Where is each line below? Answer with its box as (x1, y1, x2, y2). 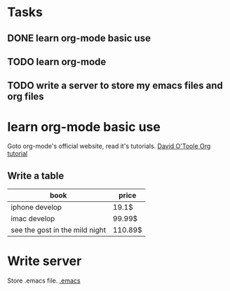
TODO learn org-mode (7, 55, 107, 67)
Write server (7, 253, 82, 269)
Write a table (7, 170, 65, 182)
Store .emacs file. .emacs (7, 276, 81, 285)
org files (7, 90, 44, 102)
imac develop (11, 214, 55, 224)
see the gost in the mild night (11, 225, 107, 235)
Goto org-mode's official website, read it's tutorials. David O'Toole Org (7, 142, 211, 151)
